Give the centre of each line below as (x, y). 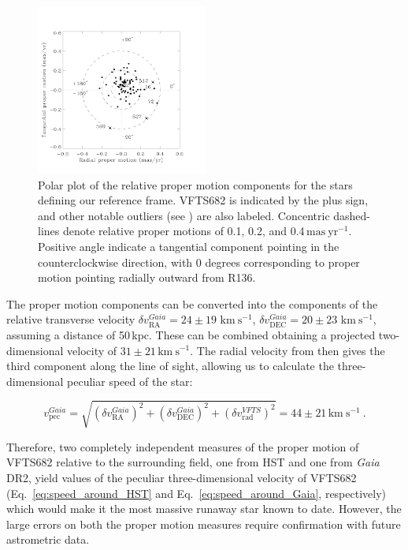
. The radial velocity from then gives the (287, 350)
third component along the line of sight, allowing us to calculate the (170, 366)
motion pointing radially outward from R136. (147, 277)
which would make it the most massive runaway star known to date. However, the (204, 509)
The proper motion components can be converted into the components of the (192, 303)
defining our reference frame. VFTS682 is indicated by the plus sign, (203, 200)
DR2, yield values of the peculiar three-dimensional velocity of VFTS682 (182, 478)
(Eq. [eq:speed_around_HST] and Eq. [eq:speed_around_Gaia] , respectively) (197, 493)
